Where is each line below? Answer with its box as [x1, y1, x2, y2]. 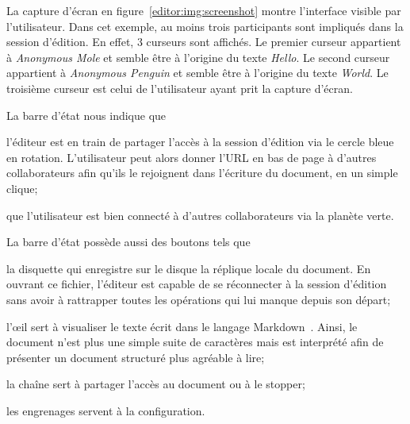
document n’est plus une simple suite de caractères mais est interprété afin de [6, 333, 384, 350]
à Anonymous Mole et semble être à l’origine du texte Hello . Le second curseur [6, 48, 390, 65]
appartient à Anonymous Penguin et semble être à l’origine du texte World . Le [6, 64, 389, 81]
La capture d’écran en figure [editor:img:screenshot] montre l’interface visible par [6, 2, 401, 18]
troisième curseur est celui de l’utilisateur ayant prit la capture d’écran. [6, 79, 353, 96]
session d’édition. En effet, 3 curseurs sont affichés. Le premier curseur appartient [6, 33, 401, 50]
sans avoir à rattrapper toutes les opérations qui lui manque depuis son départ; [6, 291, 391, 307]
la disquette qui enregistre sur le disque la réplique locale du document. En [6, 260, 371, 276]
